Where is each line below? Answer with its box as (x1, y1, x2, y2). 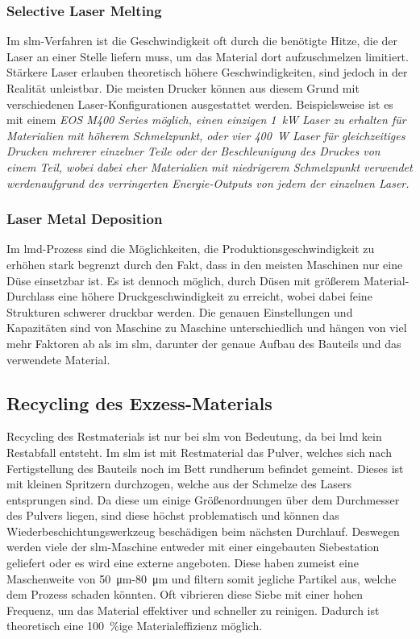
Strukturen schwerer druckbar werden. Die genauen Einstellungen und (6, 303, 353, 320)
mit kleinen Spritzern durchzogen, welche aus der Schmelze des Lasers (6, 475, 352, 492)
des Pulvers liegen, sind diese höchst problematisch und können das (6, 507, 339, 524)
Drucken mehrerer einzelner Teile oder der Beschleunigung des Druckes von (6, 143, 380, 160)
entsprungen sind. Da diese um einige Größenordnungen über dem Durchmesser (6, 491, 400, 508)
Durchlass (6, 288, 55, 305)
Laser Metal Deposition (6, 209, 163, 229)
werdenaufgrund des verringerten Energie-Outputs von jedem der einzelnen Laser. (6, 174, 410, 191)
